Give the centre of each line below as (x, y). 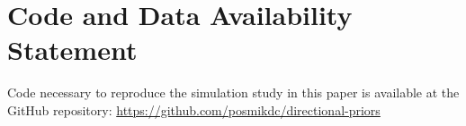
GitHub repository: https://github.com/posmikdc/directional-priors (194, 109)
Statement (72, 50)
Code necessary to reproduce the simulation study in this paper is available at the (233, 92)
